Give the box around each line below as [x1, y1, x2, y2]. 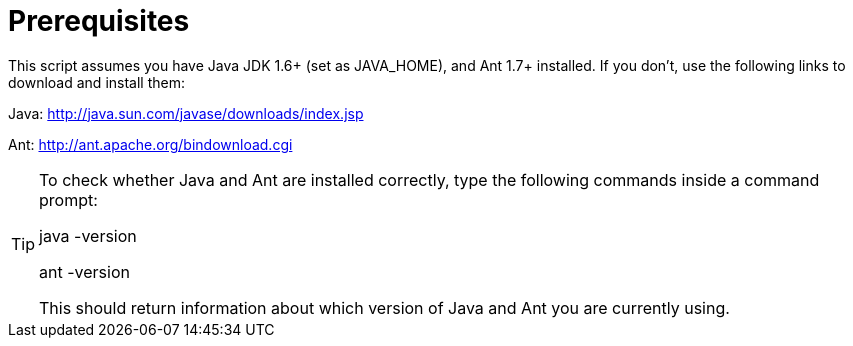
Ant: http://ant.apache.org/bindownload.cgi [8, 135, 293, 153]
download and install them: [8, 73, 185, 91]
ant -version [39, 261, 130, 282]
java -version [39, 225, 137, 246]
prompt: [39, 189, 98, 210]
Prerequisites [8, 4, 190, 38]
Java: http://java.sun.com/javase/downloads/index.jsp [8, 104, 364, 122]
